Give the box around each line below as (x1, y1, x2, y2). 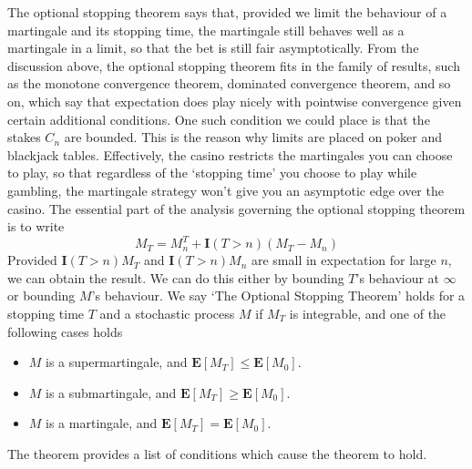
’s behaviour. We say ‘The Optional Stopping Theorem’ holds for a (91, 286, 466, 305)
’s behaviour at (355, 268, 440, 287)
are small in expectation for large (251, 250, 436, 270)
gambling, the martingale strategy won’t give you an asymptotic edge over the (7, 180, 444, 199)
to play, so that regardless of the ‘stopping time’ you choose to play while (7, 163, 417, 182)
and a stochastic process (99, 304, 235, 322)
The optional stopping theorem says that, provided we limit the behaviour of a (7, 3, 447, 21)
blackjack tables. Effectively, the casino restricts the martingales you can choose (7, 145, 453, 164)
